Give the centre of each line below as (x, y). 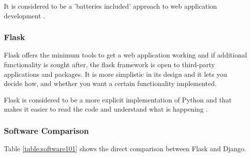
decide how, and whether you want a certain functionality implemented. (110, 83)
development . (25, 15)
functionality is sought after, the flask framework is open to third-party (110, 64)
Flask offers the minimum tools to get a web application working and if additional (125, 55)
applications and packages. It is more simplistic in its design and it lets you (116, 74)
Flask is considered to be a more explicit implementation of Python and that (118, 99)
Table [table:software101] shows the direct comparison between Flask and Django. (125, 149)
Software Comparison (46, 130)
